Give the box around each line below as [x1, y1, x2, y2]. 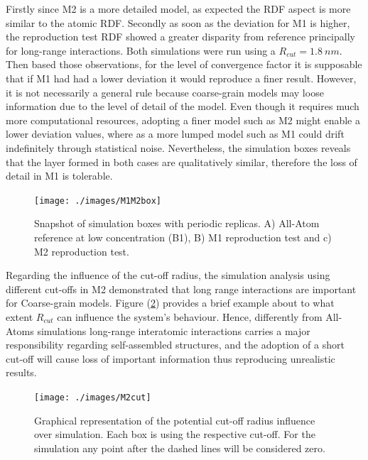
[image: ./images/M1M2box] [34, 195, 161, 206]
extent [6, 309, 33, 324]
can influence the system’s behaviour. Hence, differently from [57, 309, 323, 324]
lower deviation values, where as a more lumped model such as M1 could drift [6, 126, 345, 141]
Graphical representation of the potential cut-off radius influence [34, 412, 315, 427]
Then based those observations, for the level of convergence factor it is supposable [6, 57, 362, 72]
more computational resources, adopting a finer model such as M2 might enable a [6, 112, 360, 127]
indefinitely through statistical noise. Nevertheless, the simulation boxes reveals [6, 140, 351, 155]
